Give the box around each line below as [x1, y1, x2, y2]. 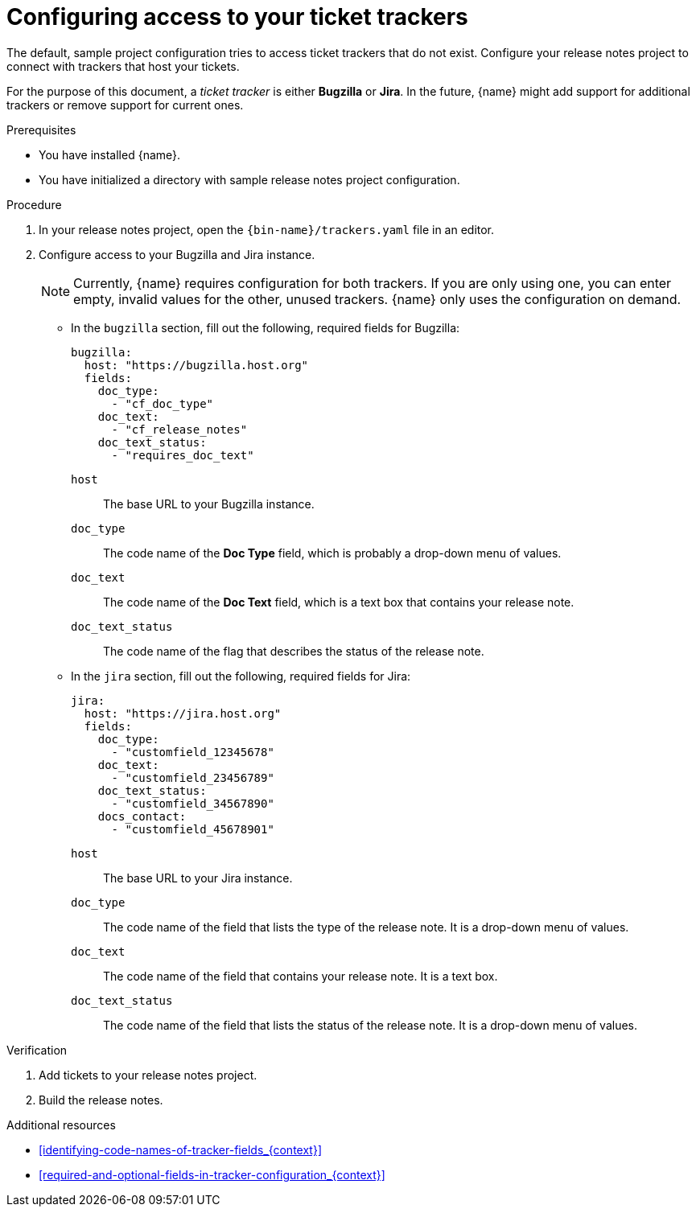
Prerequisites [6, 122, 76, 137]
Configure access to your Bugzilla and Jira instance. [39, 247, 315, 261]
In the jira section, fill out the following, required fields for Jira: [71, 668, 411, 683]
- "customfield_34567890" [111, 796, 274, 810]
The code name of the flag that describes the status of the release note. [103, 644, 484, 658]
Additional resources [6, 1117, 116, 1132]
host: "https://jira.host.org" [84, 706, 282, 720]
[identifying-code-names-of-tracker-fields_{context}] [39, 1142, 322, 1157]
